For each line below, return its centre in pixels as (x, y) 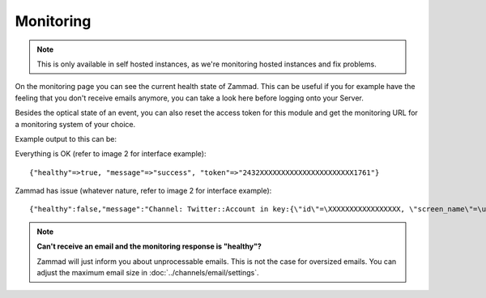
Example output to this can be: (66, 138)
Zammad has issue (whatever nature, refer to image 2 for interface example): (143, 191)
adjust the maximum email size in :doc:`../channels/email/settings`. (148, 273)
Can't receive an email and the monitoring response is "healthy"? (149, 246)
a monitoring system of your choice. (75, 124)
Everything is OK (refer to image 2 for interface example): (111, 154)
